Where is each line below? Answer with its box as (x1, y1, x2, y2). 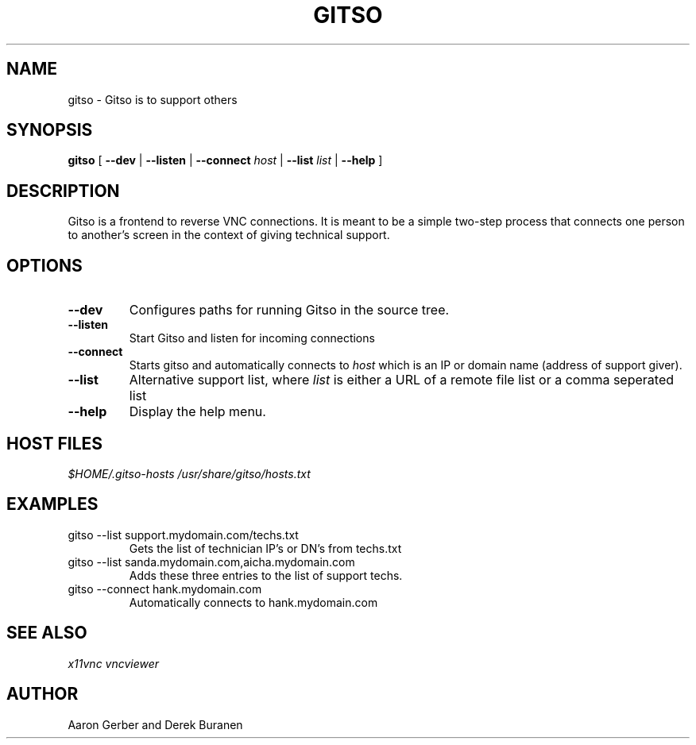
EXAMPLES (6, 494, 99, 515)
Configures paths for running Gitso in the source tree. (129, 302, 450, 318)
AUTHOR (6, 684, 79, 704)
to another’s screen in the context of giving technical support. (68, 228, 390, 242)
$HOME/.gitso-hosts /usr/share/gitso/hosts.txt (68, 466, 311, 481)
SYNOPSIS (6, 120, 93, 141)
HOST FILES (6, 433, 103, 454)
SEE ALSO (6, 623, 87, 643)
